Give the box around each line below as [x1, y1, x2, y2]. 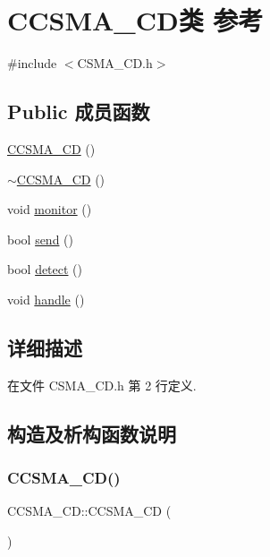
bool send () [7, 229, 73, 248]
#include [7, 54, 57, 73]
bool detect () [7, 260, 83, 278]
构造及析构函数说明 [7, 419, 176, 447]
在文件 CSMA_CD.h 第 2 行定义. [7, 375, 197, 394]
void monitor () [7, 200, 92, 219]
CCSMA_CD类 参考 [7, 2, 264, 39]
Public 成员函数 [7, 98, 150, 125]
